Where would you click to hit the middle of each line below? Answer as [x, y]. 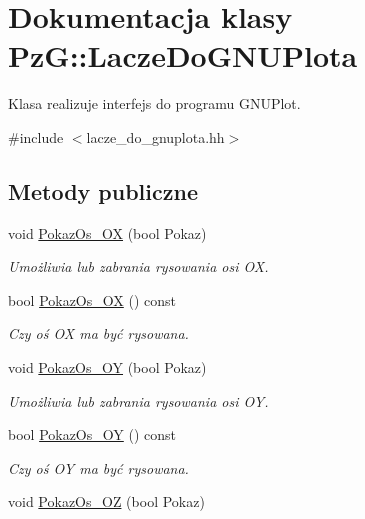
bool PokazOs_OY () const [92, 434]
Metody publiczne [103, 190]
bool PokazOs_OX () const [92, 299]
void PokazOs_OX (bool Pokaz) [107, 232]
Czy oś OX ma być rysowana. [98, 333]
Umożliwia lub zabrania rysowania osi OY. [138, 400]
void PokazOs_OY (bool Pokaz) [107, 367]
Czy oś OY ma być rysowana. [98, 467]
